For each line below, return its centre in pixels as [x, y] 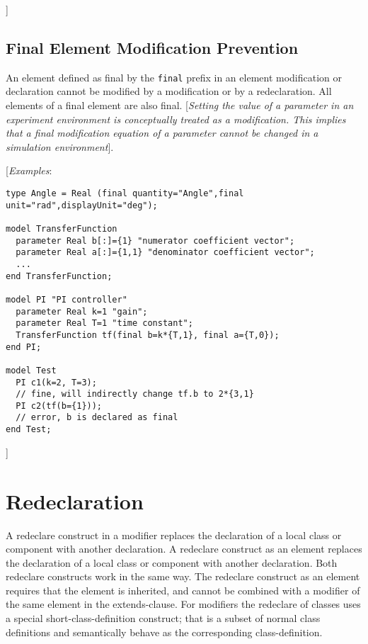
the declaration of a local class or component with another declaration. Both [172, 562]
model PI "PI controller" [67, 299]
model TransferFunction [62, 228]
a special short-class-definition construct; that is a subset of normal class [163, 618]
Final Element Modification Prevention [152, 47]
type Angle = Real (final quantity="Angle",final [125, 194]
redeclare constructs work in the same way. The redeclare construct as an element [183, 576]
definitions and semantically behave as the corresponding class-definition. [164, 632]
